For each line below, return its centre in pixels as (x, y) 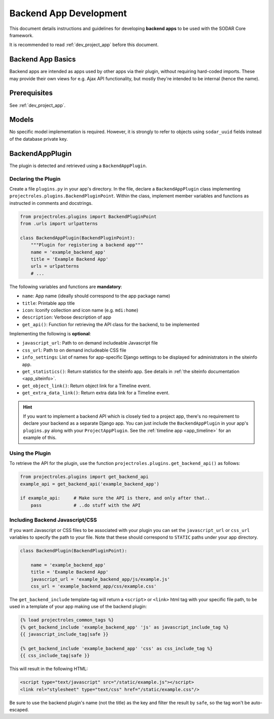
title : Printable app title (48, 303)
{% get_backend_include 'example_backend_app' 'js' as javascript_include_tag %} (125, 627)
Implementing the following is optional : (50, 334)
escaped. (19, 709)
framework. (22, 35)
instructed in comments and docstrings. (51, 203)
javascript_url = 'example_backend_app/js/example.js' (100, 579)
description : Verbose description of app (67, 317)
